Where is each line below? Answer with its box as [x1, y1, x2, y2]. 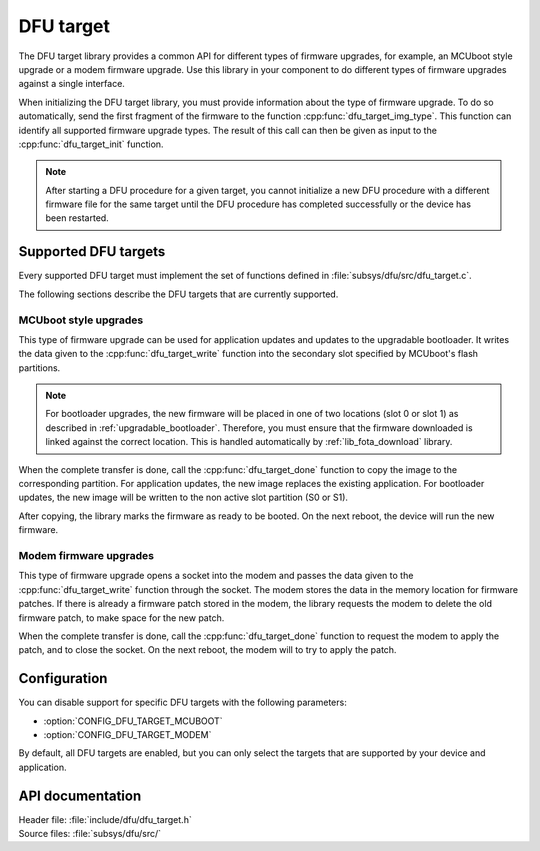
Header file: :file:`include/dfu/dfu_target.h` [18, 813, 192, 825]
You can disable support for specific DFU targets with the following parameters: [18, 696, 347, 709]
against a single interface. [18, 78, 125, 90]
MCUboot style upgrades [18, 313, 144, 327]
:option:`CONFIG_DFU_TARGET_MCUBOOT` [43, 715, 224, 727]
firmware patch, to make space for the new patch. [18, 611, 225, 624]
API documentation [18, 787, 142, 804]
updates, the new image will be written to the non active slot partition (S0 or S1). [18, 491, 349, 504]
